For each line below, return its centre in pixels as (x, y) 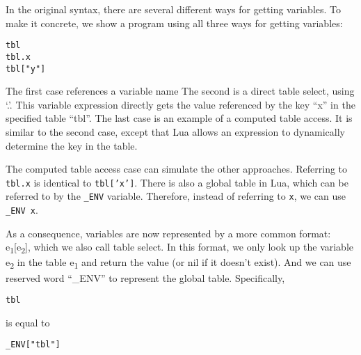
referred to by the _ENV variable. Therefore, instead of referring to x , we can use (176, 196)
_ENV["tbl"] (33, 345)
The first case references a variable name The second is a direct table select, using (180, 91)
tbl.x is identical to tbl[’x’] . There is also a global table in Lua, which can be (177, 182)
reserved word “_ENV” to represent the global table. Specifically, (145, 277)
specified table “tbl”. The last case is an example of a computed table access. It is (179, 118)
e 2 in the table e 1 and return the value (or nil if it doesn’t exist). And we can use (178, 263)
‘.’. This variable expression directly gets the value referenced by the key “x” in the (180, 104)
